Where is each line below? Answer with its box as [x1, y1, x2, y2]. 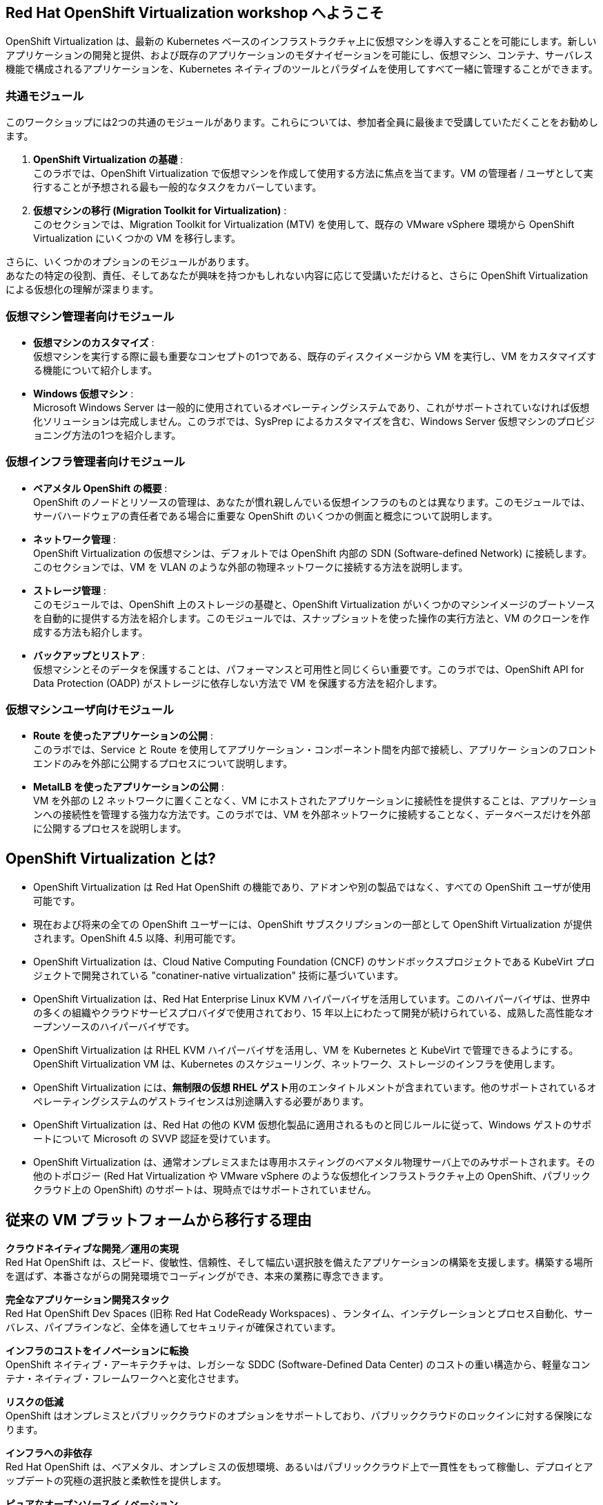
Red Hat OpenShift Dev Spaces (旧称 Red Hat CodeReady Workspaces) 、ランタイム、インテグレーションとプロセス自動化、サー [6, 1307, 593, 1320]
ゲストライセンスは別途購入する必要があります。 [148, 1095, 370, 1108]
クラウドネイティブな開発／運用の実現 [6, 1242, 179, 1255]
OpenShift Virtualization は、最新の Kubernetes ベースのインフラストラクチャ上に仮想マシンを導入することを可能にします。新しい [6, 35, 597, 48]
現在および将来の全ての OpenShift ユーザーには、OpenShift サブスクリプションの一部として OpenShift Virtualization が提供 [33, 918, 593, 931]
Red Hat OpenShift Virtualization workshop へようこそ [6, 4, 384, 21]
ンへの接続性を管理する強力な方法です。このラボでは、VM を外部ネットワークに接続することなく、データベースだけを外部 [33, 808, 591, 821]
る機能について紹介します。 [33, 363, 158, 376]
